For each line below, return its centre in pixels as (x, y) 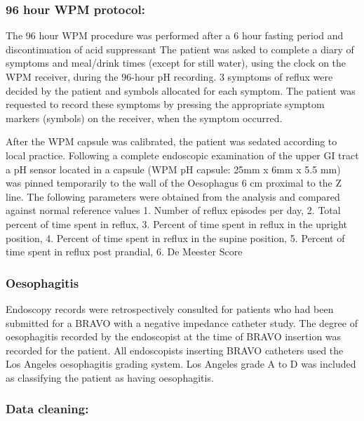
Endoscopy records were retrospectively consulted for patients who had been (170, 308)
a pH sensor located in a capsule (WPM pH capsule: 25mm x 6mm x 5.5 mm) (173, 169)
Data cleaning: (47, 409)
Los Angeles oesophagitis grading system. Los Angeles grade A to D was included (181, 364)
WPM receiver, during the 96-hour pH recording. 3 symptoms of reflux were (169, 76)
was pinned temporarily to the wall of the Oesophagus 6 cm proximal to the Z (174, 183)
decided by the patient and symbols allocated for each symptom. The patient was (181, 90)
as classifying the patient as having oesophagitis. (110, 377)
